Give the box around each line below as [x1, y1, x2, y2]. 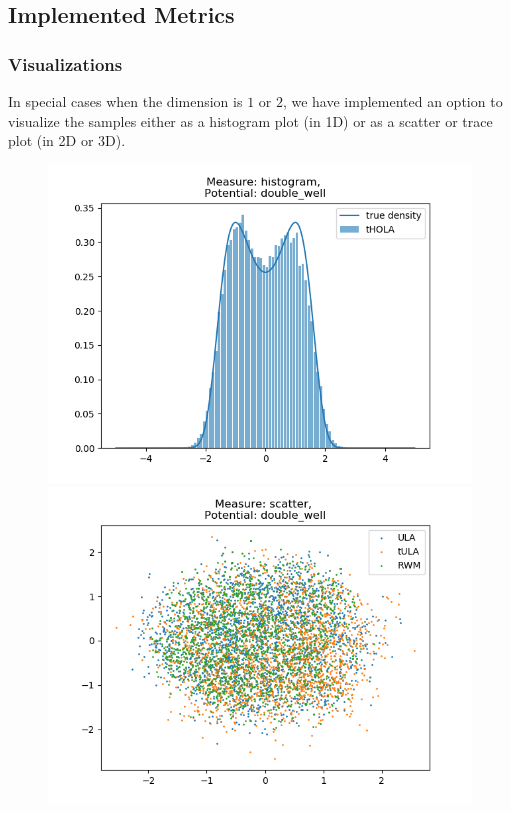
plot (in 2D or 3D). [8, 130, 126, 151]
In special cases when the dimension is [8, 91, 243, 111]
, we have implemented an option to [282, 91, 503, 111]
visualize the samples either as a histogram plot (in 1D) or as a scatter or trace [8, 110, 493, 131]
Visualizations [8, 51, 123, 76]
